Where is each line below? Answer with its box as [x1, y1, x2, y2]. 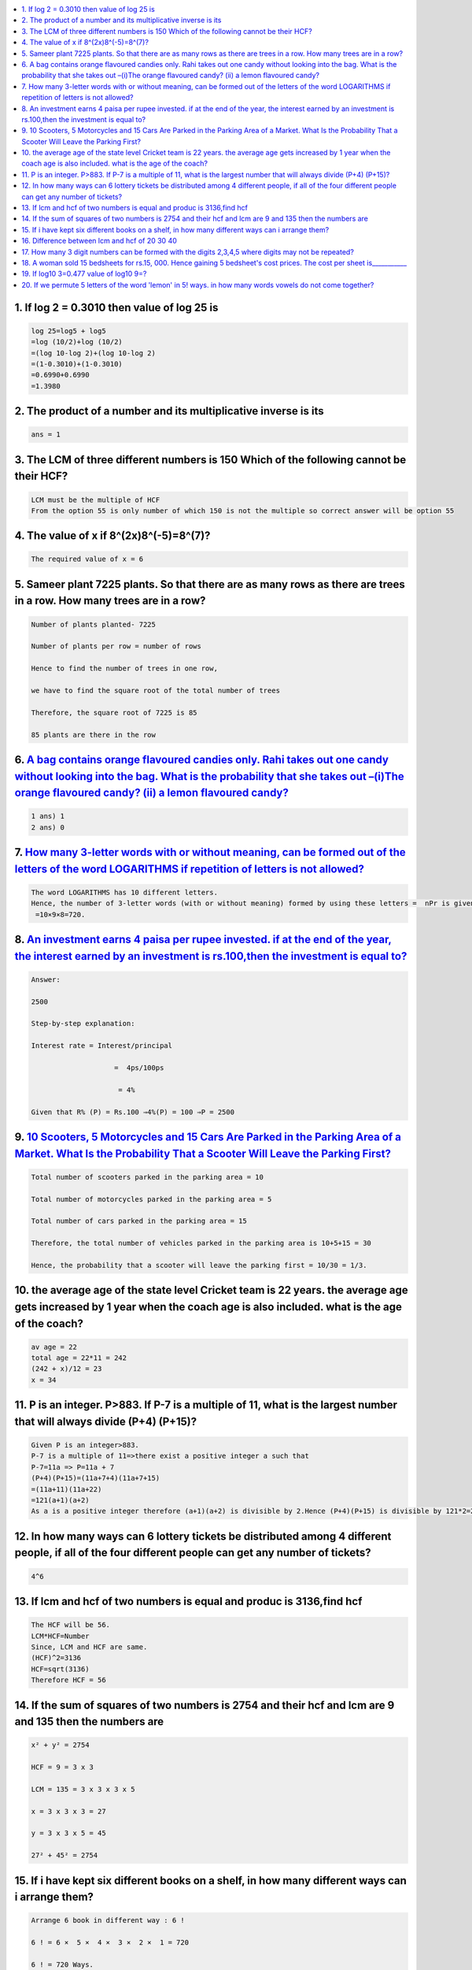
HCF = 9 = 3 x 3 [31, 1763, 94, 1772]
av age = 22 [31, 1342, 78, 1351]
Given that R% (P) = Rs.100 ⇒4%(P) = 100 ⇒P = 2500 [31, 1107, 235, 1117]
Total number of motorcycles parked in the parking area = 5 [31, 1195, 272, 1203]
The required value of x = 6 [31, 555, 144, 563]
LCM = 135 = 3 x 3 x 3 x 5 [31, 1785, 135, 1793]
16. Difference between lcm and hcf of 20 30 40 [21, 236, 177, 246]
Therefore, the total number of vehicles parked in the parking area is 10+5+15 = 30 [31, 1239, 371, 1248]
